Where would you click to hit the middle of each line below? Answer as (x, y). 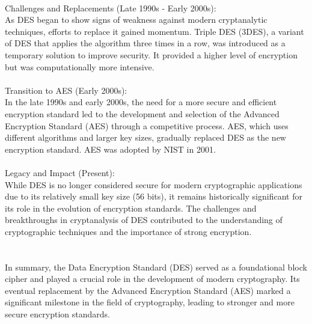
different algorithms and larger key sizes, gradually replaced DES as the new (145, 137)
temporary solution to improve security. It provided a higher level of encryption (151, 54)
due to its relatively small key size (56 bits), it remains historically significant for (154, 196)
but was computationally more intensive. (80, 66)
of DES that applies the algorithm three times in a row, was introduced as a (145, 43)
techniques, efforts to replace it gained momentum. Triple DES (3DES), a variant (154, 31)
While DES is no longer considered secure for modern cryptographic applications (154, 184)
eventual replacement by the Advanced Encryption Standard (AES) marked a (148, 290)
